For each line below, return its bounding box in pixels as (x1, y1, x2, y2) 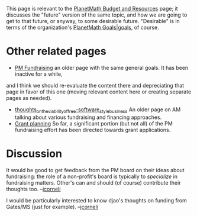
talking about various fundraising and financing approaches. (14, 114, 162, 121)
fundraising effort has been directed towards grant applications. (14, 126, 171, 133)
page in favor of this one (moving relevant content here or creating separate (6, 88, 192, 95)
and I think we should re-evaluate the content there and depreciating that (6, 82, 185, 89)
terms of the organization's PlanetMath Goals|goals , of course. (6, 24, 160, 31)
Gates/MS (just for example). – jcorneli (6, 203, 99, 210)
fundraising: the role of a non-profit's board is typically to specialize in (6, 173, 178, 180)
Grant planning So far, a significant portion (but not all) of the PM (14, 120, 173, 127)
